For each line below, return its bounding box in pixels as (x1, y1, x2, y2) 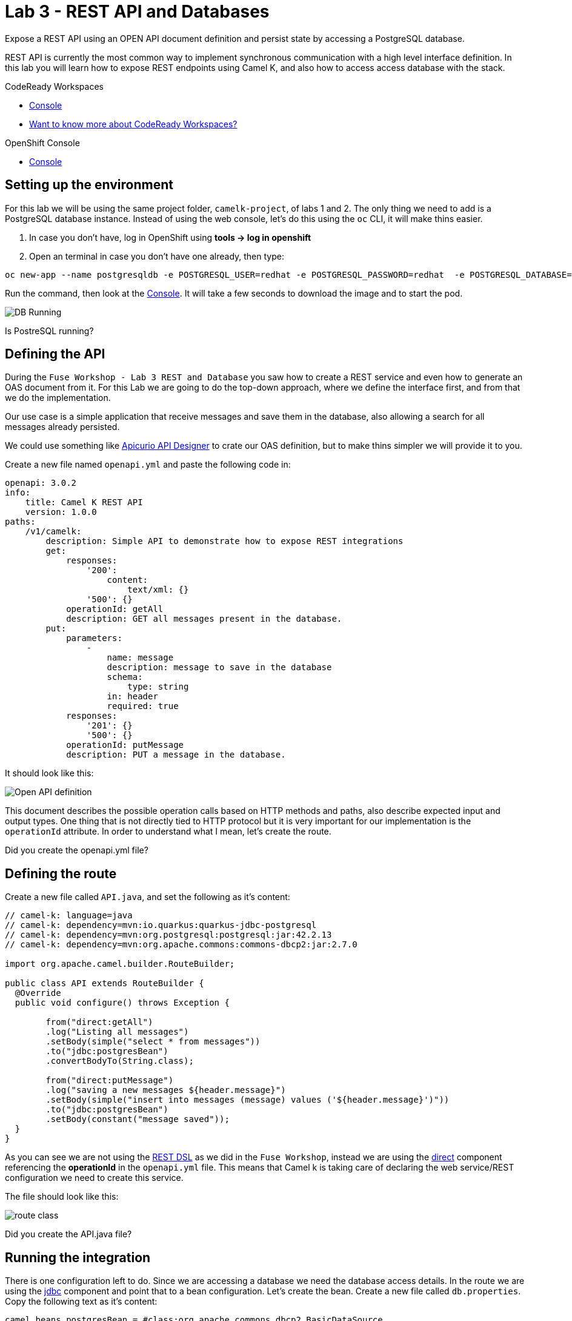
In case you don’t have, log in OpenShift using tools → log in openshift (29, 232, 311, 243)
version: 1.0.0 (25, 507, 97, 517)
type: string (127, 682, 189, 692)
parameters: (66, 633, 122, 644)
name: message (107, 653, 174, 663)
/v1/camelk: (25, 526, 82, 537)
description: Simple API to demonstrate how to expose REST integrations (45, 536, 404, 546)
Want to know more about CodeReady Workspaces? (29, 118, 238, 129)
